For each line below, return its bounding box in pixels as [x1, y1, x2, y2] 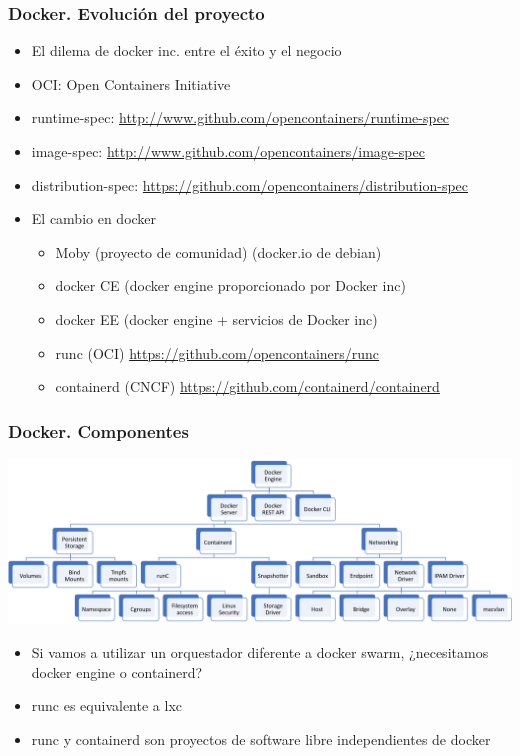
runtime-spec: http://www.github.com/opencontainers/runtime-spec [31, 107, 450, 128]
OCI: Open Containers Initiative [31, 73, 231, 94]
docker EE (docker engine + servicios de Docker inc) [55, 308, 378, 329]
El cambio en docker [31, 208, 157, 229]
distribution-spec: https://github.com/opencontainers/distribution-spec [31, 174, 469, 195]
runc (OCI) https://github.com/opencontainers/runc [55, 342, 380, 363]
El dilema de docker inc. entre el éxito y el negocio [31, 40, 342, 61]
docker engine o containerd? [31, 661, 203, 682]
